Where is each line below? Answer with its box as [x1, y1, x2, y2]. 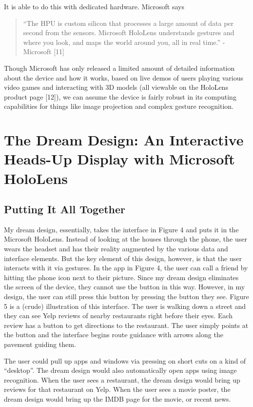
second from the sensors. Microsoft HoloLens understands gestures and [23, 27, 234, 38]
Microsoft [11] [23, 46, 64, 57]
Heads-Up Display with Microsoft [4, 149, 235, 169]
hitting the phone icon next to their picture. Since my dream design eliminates [4, 272, 239, 282]
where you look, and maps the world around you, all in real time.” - [23, 37, 225, 47]
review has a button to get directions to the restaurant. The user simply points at [4, 320, 249, 330]
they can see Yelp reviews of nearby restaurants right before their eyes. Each [4, 310, 233, 321]
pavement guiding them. [4, 339, 76, 349]
